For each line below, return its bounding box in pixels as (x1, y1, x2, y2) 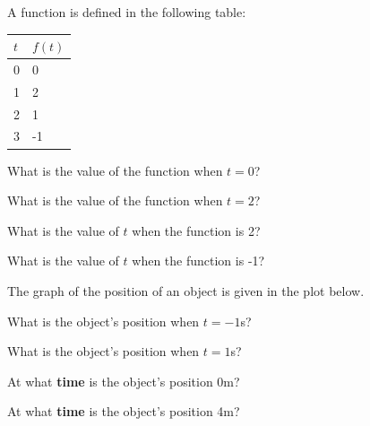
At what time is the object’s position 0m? (7, 371, 240, 390)
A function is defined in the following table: (7, 3, 246, 21)
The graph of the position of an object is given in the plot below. (7, 281, 365, 300)
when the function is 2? (132, 221, 261, 239)
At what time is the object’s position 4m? (7, 402, 240, 421)
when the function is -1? (132, 251, 265, 270)
